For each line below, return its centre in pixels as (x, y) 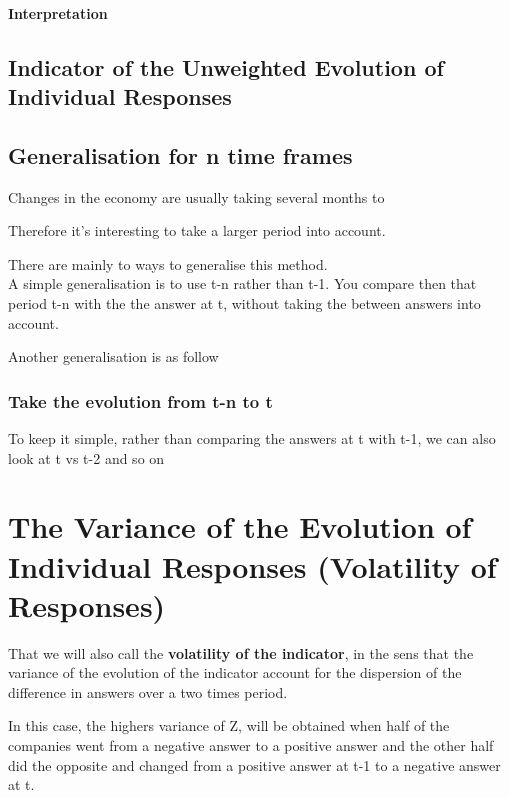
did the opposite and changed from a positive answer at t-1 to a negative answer (254, 764)
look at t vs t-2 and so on (86, 457)
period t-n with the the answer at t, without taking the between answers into (244, 302)
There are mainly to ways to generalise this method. (168, 263)
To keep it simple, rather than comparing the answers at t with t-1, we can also (252, 437)
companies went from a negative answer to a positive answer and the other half (251, 745)
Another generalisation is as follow (113, 356)
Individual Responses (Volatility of (252, 565)
